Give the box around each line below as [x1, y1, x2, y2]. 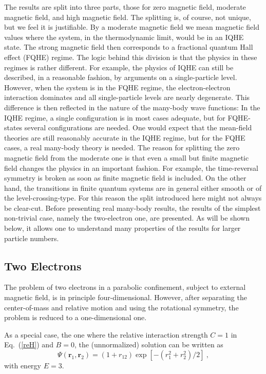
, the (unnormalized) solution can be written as [74, 339, 223, 350]
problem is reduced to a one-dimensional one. [4, 312, 147, 323]
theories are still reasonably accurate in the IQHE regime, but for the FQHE [4, 132, 245, 143]
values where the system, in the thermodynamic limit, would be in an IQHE [4, 31, 244, 42]
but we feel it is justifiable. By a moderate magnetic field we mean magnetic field [4, 22, 259, 32]
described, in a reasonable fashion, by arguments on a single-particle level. [4, 72, 237, 83]
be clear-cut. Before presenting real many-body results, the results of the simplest [4, 202, 261, 213]
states [4, 122, 23, 133]
